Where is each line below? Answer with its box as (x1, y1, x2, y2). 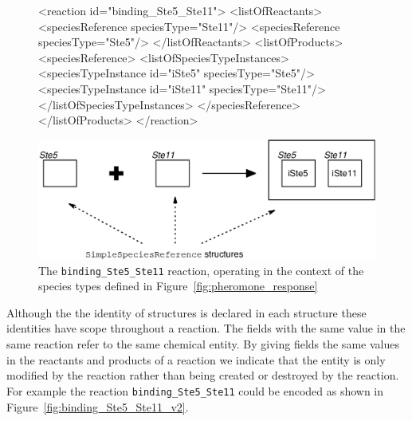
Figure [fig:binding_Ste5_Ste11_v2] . (6, 398, 189, 415)
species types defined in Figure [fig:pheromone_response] (38, 277, 318, 294)
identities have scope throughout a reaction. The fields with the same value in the (6, 320, 406, 336)
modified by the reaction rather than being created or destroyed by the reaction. (6, 367, 399, 384)
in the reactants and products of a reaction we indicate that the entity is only (6, 351, 386, 368)
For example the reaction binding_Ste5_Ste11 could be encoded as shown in (6, 382, 384, 399)
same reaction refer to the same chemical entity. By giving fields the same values (6, 336, 399, 352)
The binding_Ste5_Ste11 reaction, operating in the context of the (38, 262, 364, 278)
